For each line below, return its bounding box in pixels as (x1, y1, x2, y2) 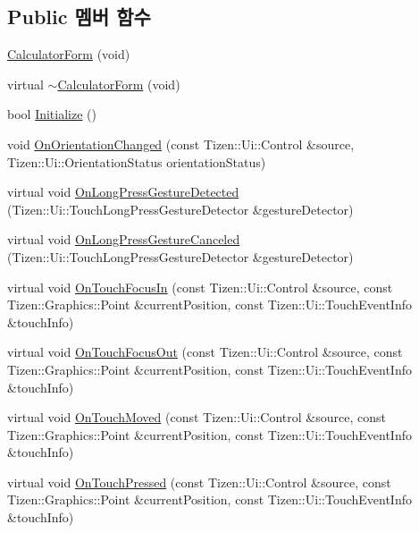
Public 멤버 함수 (7, 3, 151, 30)
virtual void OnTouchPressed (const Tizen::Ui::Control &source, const (7, 472, 391, 491)
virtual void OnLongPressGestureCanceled (7, 230, 240, 249)
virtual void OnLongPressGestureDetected (7, 182, 239, 201)
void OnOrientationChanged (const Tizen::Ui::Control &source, (7, 134, 355, 153)
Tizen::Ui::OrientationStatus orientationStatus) (7, 152, 266, 171)
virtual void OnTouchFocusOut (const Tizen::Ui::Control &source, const (7, 343, 403, 361)
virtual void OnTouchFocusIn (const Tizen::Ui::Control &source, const (7, 277, 393, 296)
